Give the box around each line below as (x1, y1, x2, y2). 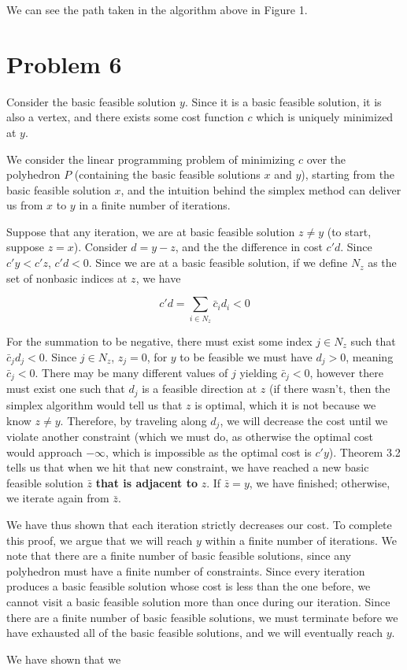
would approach (6, 443, 83, 460)
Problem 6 (6, 47, 122, 80)
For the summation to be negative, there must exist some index (6, 332, 313, 349)
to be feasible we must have (179, 348, 313, 365)
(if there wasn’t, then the (269, 380, 390, 397)
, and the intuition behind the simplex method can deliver (120, 181, 401, 198)
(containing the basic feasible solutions (74, 166, 261, 183)
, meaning (346, 348, 394, 365)
